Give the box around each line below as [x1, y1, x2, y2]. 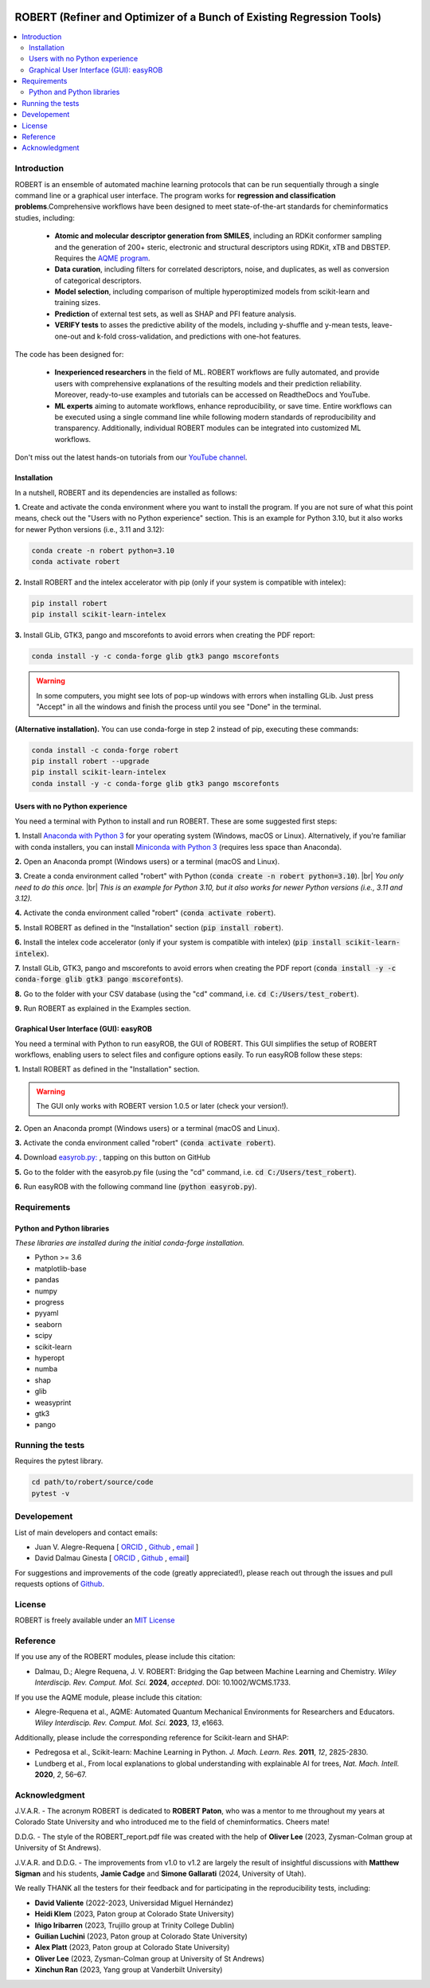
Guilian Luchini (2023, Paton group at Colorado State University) [34, 1931, 248, 1941]
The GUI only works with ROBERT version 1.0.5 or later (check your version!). [36, 1102, 289, 1111]
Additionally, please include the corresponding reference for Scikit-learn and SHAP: [14, 1732, 289, 1742]
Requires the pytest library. [14, 1456, 104, 1466]
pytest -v [31, 1489, 70, 1497]
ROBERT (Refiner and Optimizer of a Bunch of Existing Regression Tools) [14, 10, 382, 24]
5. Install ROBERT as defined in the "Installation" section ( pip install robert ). [14, 922, 284, 932]
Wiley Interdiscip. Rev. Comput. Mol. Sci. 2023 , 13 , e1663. [34, 1718, 225, 1728]
